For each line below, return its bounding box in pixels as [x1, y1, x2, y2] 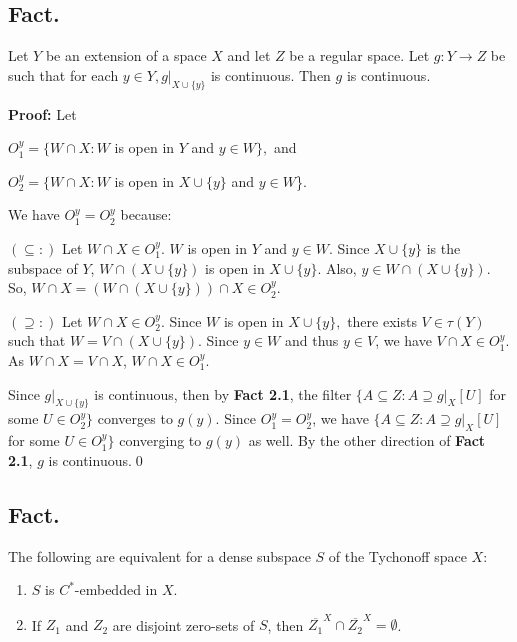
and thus [284, 330, 339, 351]
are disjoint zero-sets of [112, 614, 255, 635]
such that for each [8, 64, 119, 85]
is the [426, 237, 461, 258]
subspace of [8, 257, 78, 278]
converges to [97, 408, 173, 429]
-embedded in [74, 579, 158, 600]
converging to [119, 430, 202, 451]
